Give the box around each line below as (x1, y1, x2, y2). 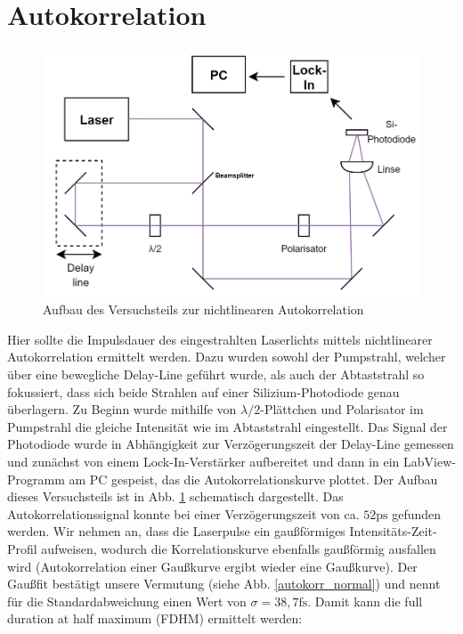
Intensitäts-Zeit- (349, 522, 437, 541)
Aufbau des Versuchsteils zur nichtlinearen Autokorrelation (43, 300, 364, 319)
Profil (7, 540, 37, 557)
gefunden (392, 504, 442, 523)
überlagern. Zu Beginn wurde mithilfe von (7, 400, 237, 419)
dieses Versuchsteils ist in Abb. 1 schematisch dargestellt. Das (7, 487, 344, 506)
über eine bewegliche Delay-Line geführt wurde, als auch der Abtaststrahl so (7, 365, 425, 384)
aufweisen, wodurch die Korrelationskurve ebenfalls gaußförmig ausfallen (41, 540, 436, 557)
